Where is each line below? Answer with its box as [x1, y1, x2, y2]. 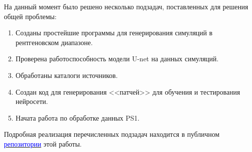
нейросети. [15, 96, 48, 106]
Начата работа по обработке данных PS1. [15, 112, 140, 123]
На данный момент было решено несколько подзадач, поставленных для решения [4, 1, 249, 11]
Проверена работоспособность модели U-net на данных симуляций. [15, 53, 219, 64]
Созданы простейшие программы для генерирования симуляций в [15, 27, 213, 38]
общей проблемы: [4, 11, 57, 21]
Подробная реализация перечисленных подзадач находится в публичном [4, 129, 220, 139]
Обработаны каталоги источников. [15, 70, 118, 80]
